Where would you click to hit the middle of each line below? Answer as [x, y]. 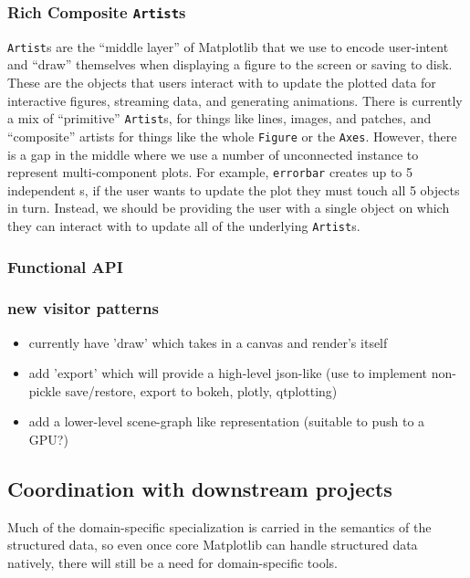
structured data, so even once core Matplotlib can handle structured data [213, 545]
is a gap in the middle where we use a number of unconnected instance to [213, 154]
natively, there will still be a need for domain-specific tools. [172, 563]
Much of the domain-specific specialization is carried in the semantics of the [219, 526]
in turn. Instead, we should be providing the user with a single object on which [229, 208]
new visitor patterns [83, 308]
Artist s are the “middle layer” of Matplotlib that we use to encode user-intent [228, 46]
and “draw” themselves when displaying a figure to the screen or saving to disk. [230, 64]
